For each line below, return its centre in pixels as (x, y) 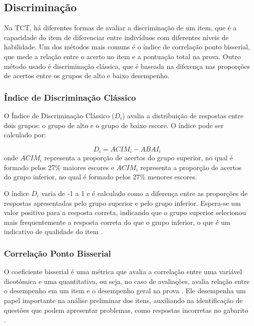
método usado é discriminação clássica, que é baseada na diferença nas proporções (127, 66)
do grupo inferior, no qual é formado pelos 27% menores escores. (101, 177)
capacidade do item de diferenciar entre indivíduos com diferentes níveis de (116, 37)
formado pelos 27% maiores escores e (59, 167)
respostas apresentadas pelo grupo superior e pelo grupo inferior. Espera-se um (122, 203)
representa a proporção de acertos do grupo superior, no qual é (139, 158)
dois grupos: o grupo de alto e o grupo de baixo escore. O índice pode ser (114, 125)
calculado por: (25, 135)
